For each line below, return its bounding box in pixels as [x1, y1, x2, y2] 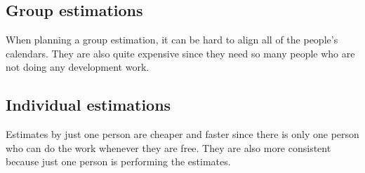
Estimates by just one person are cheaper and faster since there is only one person [6, 127, 359, 141]
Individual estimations [6, 94, 171, 116]
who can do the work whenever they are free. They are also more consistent [6, 140, 331, 155]
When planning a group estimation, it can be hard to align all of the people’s [6, 32, 338, 47]
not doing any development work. [6, 60, 150, 74]
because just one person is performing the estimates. [6, 154, 231, 169]
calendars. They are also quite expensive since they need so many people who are [6, 46, 355, 60]
